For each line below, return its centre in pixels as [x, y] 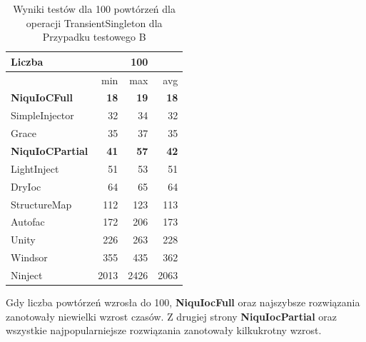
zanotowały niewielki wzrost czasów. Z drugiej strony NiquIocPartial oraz [172, 316]
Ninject [27, 275]
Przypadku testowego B [94, 37]
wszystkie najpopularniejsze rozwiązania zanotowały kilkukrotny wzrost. [164, 330]
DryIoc [26, 186]
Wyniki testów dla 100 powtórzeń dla [94, 9]
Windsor [29, 257]
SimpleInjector [42, 115]
